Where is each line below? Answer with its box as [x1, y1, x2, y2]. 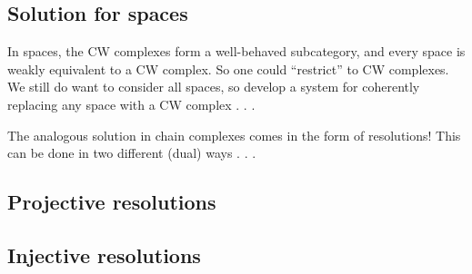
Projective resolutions [7, 188, 216, 216]
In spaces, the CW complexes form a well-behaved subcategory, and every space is [7, 42, 466, 61]
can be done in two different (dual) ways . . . [7, 143, 256, 162]
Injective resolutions [7, 240, 201, 269]
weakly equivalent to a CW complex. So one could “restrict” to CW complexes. [7, 59, 449, 78]
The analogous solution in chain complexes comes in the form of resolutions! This [7, 125, 461, 144]
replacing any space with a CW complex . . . [7, 94, 256, 113]
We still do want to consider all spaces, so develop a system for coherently [7, 77, 420, 96]
